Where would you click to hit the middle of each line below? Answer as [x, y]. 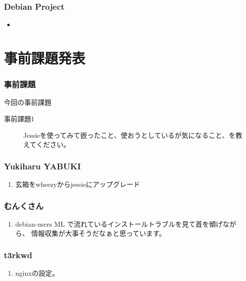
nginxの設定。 [37, 273]
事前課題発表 [45, 58]
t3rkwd [18, 255]
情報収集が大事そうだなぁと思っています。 [99, 233]
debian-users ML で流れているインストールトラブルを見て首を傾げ [119, 223]
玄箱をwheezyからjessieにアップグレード [78, 184]
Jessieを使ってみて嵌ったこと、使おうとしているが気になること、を [130, 135]
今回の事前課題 [28, 102]
